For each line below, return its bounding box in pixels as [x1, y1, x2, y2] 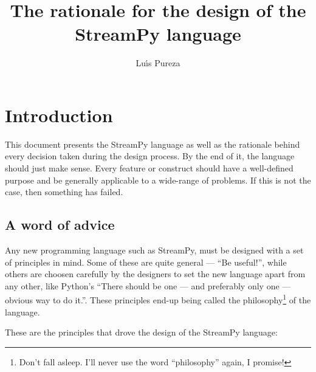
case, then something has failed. [5, 185, 123, 198]
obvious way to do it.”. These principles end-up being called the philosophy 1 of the [5, 292, 311, 306]
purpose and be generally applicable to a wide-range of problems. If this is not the [5, 173, 311, 186]
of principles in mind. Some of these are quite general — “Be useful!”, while [5, 255, 287, 268]
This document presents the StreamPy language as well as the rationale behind [5, 137, 300, 150]
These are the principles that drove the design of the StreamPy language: [5, 326, 278, 339]
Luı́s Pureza [136, 57, 180, 69]
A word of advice [5, 215, 115, 234]
